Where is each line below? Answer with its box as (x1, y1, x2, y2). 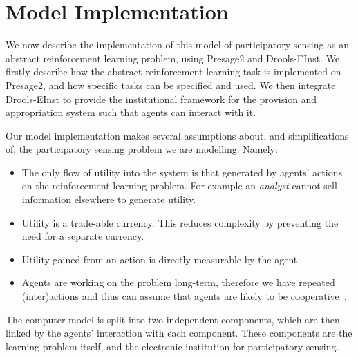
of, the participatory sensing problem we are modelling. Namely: (6, 142, 278, 156)
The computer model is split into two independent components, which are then (6, 312, 340, 326)
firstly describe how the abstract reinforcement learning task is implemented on (6, 64, 341, 79)
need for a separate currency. (21, 229, 144, 243)
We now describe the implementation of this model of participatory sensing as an (6, 37, 350, 52)
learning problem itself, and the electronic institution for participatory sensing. (6, 339, 339, 353)
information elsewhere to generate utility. (21, 192, 196, 207)
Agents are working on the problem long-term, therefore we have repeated (21, 275, 335, 290)
